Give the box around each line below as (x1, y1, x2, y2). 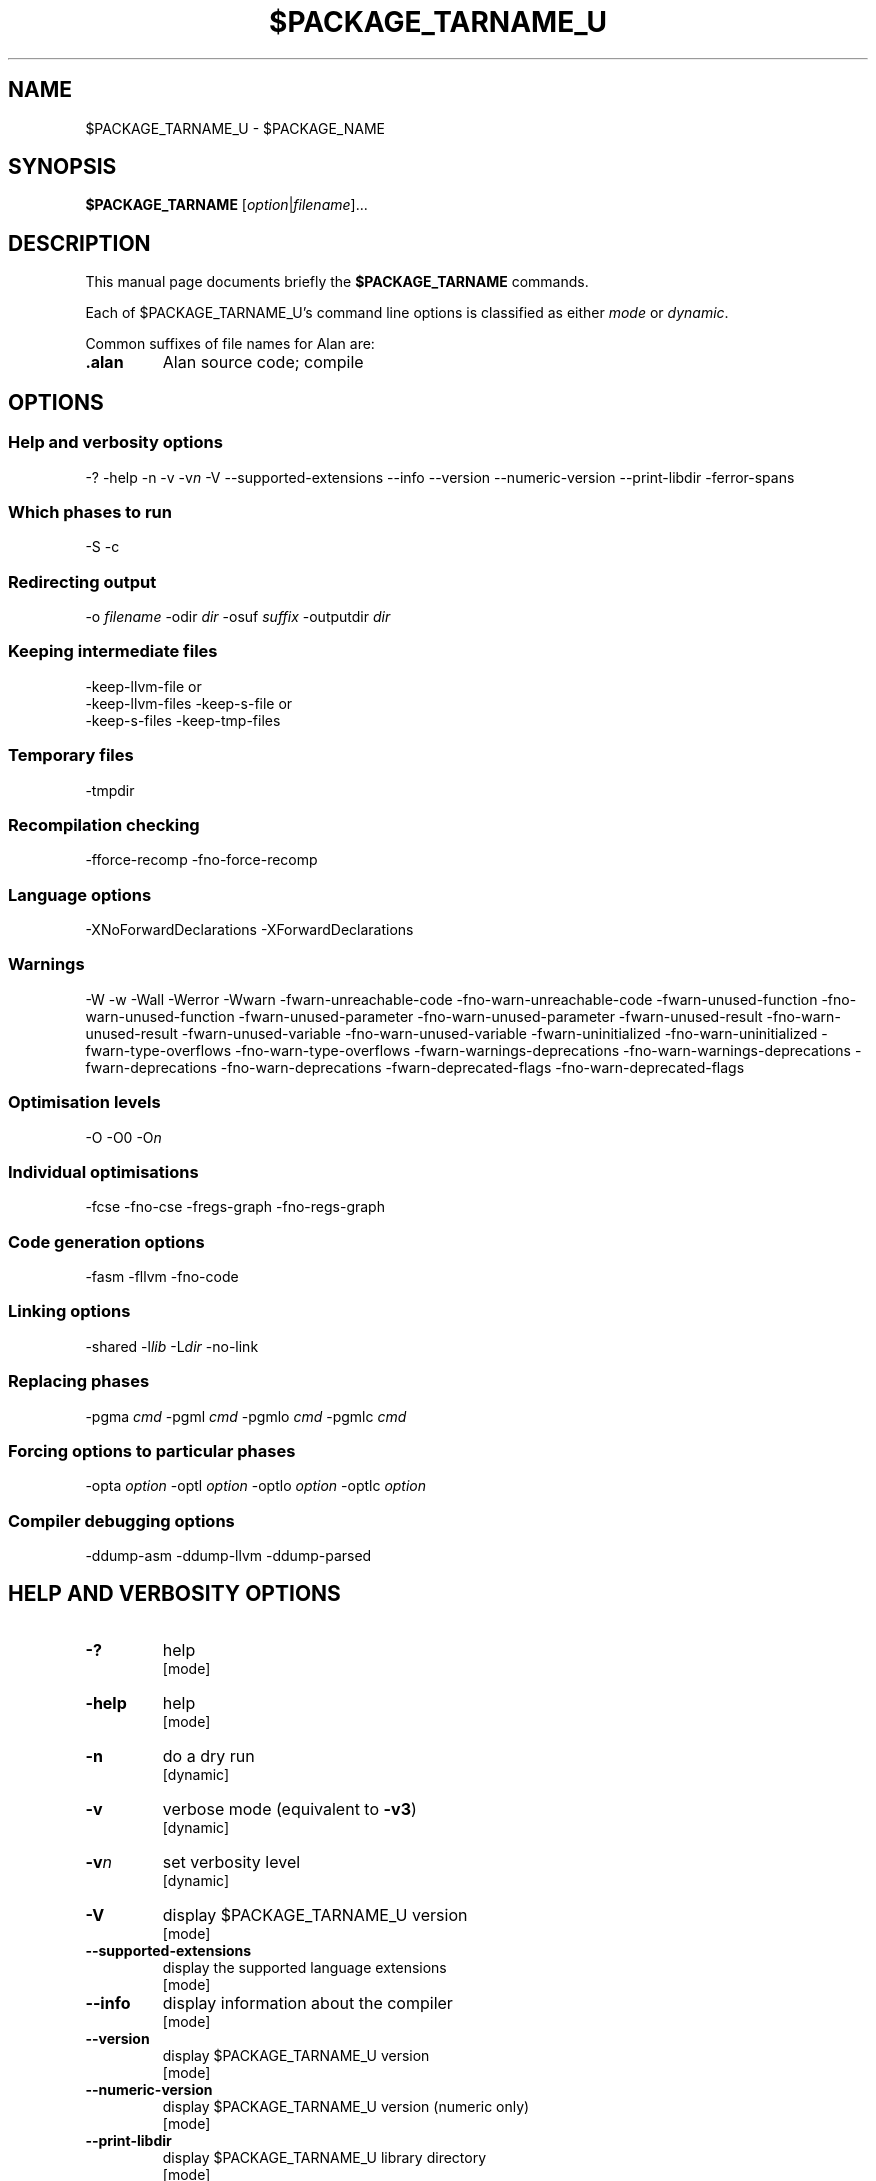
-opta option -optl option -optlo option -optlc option (85, 1477, 427, 1495)
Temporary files (8, 745, 134, 766)
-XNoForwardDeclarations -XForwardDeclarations (85, 921, 414, 938)
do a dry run (162, 1745, 255, 1766)
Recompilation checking (8, 814, 200, 835)
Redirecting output (8, 571, 157, 592)
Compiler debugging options (8, 1510, 235, 1531)
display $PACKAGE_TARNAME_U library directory (162, 2148, 487, 2166)
